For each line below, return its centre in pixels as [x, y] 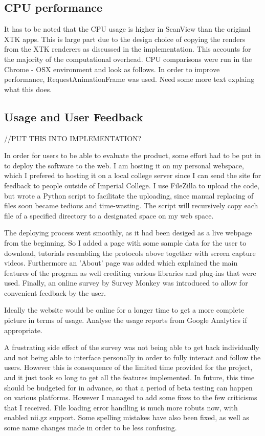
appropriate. [23, 330]
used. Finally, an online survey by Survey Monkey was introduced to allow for [126, 283]
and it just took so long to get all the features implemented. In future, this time [129, 377]
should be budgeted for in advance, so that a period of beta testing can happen [128, 387]
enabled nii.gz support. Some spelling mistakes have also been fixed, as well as [127, 417]
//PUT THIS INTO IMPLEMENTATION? [73, 138]
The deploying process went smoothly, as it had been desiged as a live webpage [128, 233]
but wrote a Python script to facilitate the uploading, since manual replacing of [129, 195]
